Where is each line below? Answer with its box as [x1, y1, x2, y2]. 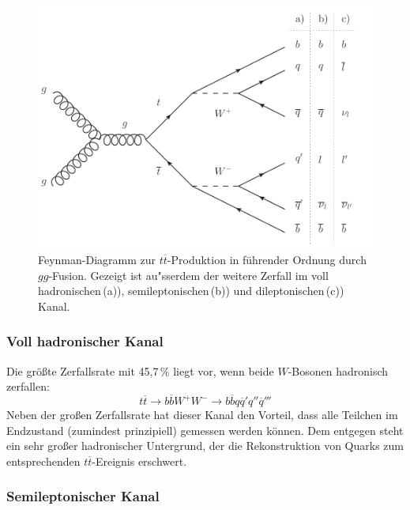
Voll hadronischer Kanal [6, 331, 164, 351]
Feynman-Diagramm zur [38, 251, 156, 268]
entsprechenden [6, 452, 81, 469]
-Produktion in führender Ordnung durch [167, 251, 367, 268]
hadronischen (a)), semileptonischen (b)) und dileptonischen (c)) [38, 282, 344, 299]
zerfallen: [6, 378, 50, 395]
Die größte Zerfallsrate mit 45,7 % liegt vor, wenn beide [6, 362, 274, 379]
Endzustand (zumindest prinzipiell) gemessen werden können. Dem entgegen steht [6, 421, 404, 438]
